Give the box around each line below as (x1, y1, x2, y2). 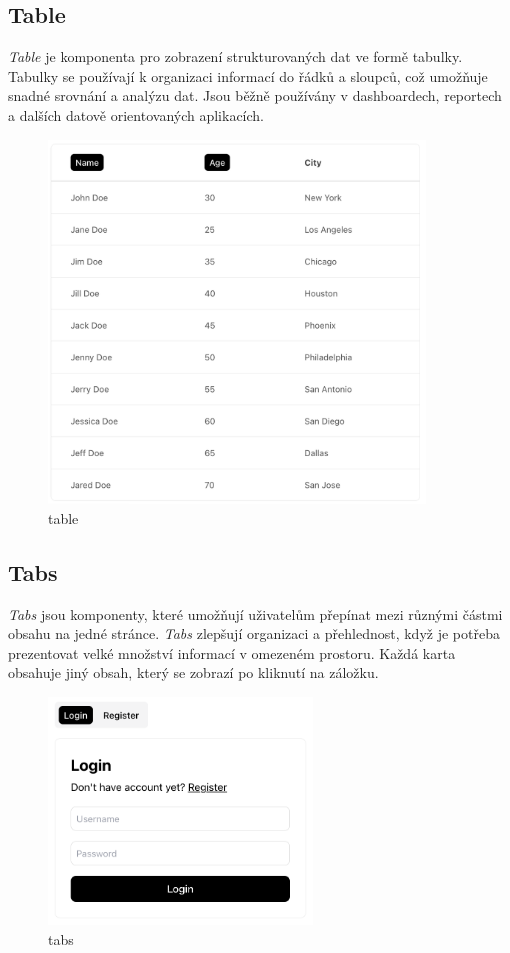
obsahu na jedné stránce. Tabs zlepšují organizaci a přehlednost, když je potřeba (8, 623, 500, 644)
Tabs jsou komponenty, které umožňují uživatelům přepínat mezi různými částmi (8, 603, 503, 624)
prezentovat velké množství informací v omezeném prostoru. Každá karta (8, 642, 456, 663)
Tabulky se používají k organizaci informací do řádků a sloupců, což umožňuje (8, 65, 488, 86)
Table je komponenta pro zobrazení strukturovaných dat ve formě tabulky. (8, 46, 463, 67)
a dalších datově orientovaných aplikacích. (8, 104, 265, 125)
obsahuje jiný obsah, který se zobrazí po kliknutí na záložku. (8, 662, 379, 683)
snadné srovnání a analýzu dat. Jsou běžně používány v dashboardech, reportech (8, 85, 502, 106)
